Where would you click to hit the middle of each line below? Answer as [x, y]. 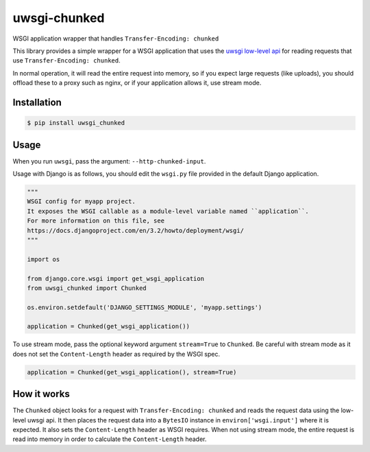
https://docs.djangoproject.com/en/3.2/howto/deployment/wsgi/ [136, 230]
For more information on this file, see [96, 221]
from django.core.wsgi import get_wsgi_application [116, 279]
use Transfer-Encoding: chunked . [66, 60]
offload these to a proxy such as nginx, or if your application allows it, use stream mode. [137, 83]
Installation [37, 102]
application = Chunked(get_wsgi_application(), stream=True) [132, 372]
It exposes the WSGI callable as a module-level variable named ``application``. [168, 211]
